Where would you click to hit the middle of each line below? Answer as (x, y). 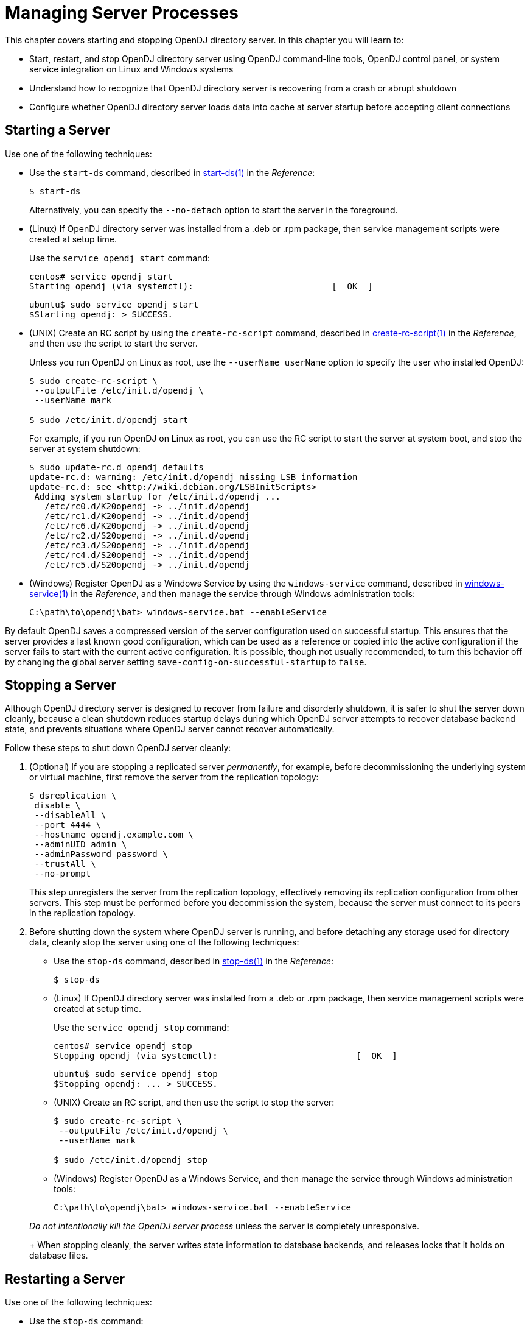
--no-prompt (63, 874)
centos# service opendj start (101, 276)
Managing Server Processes (122, 13)
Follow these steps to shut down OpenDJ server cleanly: (118, 748)
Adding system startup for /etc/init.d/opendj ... (158, 496)
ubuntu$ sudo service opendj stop (136, 1074)
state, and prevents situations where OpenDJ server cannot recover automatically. (170, 729)
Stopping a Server (61, 685)
